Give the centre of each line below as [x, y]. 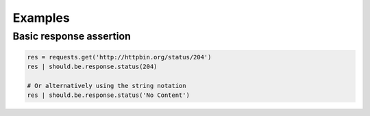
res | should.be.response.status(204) [92, 67]
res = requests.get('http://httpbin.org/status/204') [119, 57]
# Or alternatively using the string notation [107, 86]
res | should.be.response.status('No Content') [108, 95]
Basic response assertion [72, 36]
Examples [41, 18]
